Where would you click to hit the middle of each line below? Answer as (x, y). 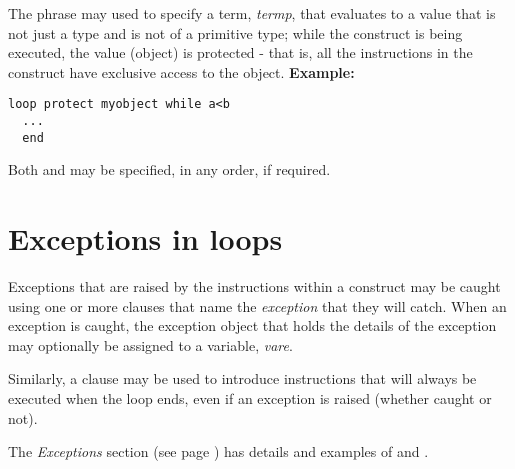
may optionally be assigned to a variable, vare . (150, 344)
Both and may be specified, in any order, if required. (169, 169)
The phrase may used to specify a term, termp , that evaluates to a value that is (252, 13)
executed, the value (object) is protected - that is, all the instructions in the (240, 52)
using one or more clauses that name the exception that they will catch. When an (257, 305)
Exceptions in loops (145, 238)
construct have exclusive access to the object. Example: (181, 71)
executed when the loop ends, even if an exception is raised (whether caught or (250, 398)
